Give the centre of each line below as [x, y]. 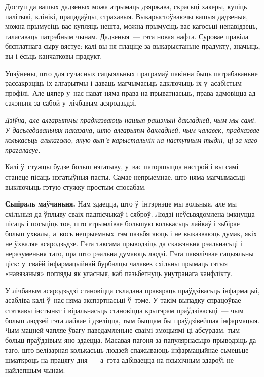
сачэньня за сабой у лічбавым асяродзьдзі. [71, 103]
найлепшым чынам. [35, 370]
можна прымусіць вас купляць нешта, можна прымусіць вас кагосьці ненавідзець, [131, 26]
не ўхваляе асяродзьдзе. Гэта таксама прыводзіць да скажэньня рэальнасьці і [124, 243]
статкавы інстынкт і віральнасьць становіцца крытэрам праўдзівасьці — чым [124, 310]
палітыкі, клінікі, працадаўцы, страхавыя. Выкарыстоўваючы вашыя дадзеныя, [127, 16]
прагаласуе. [23, 149]
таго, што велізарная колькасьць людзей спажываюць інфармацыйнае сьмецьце [127, 350]
